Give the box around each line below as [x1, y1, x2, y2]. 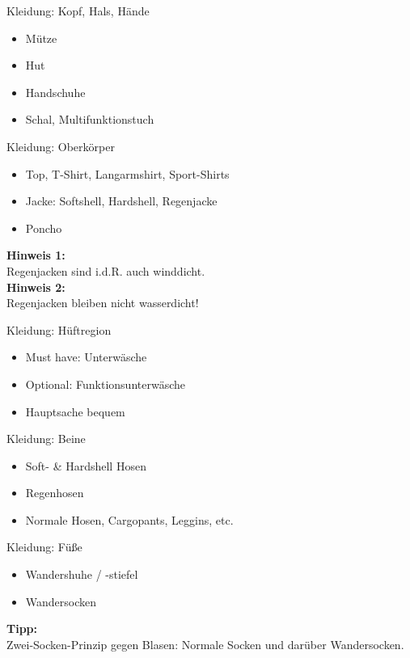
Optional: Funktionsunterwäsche [25, 375, 186, 392]
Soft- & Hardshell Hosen [25, 457, 146, 474]
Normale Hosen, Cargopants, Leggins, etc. [25, 511, 234, 528]
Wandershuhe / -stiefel [25, 566, 138, 583]
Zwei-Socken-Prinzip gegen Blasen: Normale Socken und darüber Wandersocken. [6, 635, 404, 652]
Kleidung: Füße [6, 538, 82, 555]
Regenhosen [25, 484, 84, 501]
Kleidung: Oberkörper [6, 137, 115, 154]
